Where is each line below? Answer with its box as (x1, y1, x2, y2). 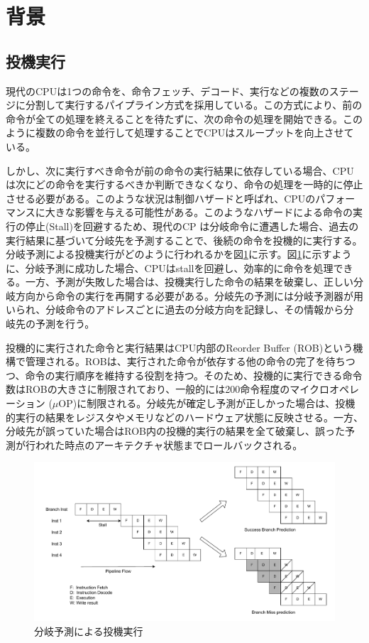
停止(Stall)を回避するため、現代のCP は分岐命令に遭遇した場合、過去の (25, 218, 359, 233)
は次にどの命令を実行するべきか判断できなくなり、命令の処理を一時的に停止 (6, 177, 363, 192)
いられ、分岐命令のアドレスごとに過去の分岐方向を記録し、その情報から (6, 302, 344, 317)
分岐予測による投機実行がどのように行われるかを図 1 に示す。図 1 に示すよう (6, 247, 352, 261)
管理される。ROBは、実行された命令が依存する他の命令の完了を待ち (25, 354, 346, 369)
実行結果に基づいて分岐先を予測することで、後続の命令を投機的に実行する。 (6, 232, 363, 247)
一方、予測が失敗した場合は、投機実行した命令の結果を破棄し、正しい (25, 274, 353, 289)
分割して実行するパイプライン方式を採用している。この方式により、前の (25, 97, 363, 112)
